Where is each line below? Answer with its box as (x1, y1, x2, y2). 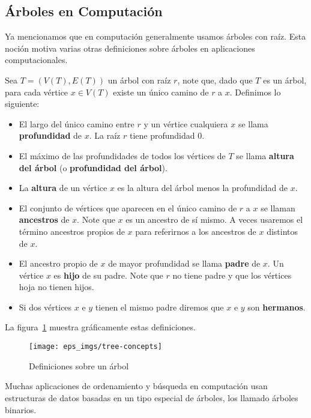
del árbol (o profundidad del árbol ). (19, 161, 168, 174)
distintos (267, 225, 298, 237)
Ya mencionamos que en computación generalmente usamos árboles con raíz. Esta (5, 30, 306, 43)
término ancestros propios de (19, 225, 125, 237)
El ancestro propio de (19, 257, 98, 270)
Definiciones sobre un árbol (29, 359, 129, 372)
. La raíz (89, 129, 121, 142)
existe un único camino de (113, 85, 209, 98)
